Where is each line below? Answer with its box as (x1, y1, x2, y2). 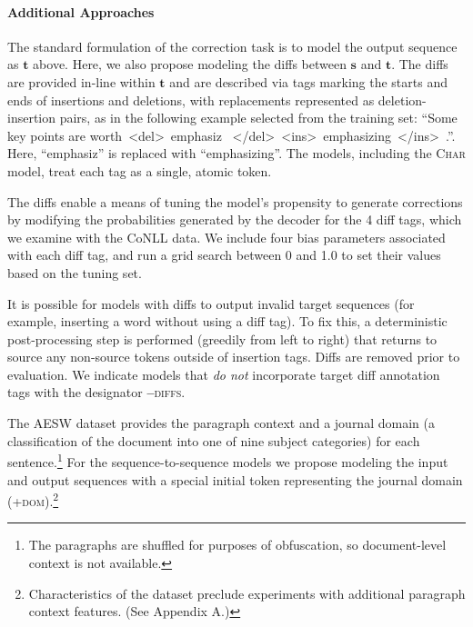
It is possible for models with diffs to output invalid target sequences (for (7, 294, 415, 313)
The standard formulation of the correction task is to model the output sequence (7, 36, 458, 55)
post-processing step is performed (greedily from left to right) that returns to (7, 329, 438, 348)
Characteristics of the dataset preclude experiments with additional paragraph (28, 583, 466, 602)
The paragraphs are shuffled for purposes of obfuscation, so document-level (28, 535, 447, 554)
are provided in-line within (7, 72, 156, 91)
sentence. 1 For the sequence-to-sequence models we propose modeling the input (7, 450, 448, 471)
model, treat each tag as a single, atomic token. (7, 161, 272, 180)
